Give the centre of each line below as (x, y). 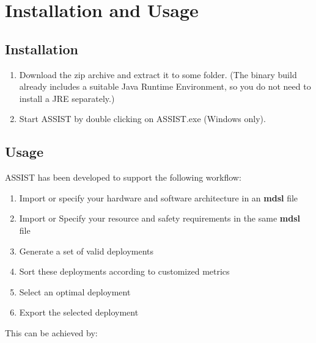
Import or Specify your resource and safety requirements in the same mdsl (160, 218)
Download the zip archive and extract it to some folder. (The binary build (158, 74)
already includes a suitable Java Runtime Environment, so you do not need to (165, 86)
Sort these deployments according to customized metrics (124, 271)
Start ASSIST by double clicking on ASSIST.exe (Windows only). (142, 119)
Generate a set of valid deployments (86, 251)
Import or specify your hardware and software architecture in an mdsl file (159, 197)
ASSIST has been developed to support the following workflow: (123, 177)
